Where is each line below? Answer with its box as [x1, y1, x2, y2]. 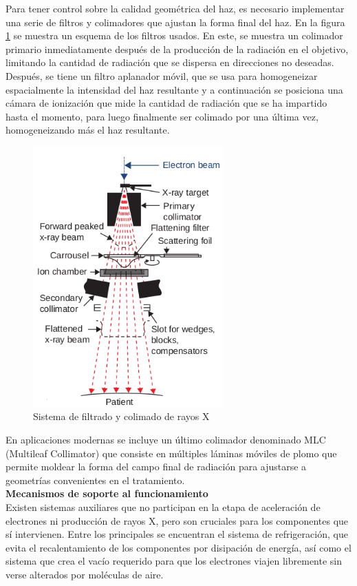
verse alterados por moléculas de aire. [6, 567, 164, 581]
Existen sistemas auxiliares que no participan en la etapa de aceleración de [6, 500, 321, 514]
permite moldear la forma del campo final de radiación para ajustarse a [6, 459, 307, 474]
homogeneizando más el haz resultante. [6, 123, 170, 137]
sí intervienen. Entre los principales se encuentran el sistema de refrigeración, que [6, 527, 348, 541]
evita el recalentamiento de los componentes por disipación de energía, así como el [6, 540, 351, 554]
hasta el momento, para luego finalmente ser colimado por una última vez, [6, 109, 318, 123]
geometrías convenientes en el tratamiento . [6, 472, 185, 487]
